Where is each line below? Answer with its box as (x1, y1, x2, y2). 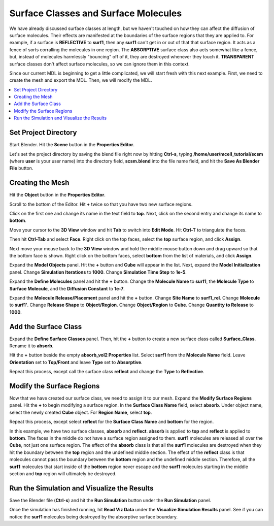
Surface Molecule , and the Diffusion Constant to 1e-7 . (9, 285, 125, 291)
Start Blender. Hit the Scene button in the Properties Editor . (9, 142, 134, 148)
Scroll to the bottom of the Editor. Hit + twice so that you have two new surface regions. (9, 201, 193, 207)
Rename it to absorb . (9, 343, 54, 349)
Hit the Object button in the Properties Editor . (9, 192, 106, 198)
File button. (9, 165, 33, 171)
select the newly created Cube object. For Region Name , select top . (9, 409, 152, 415)
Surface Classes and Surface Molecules (9, 8, 182, 19)
